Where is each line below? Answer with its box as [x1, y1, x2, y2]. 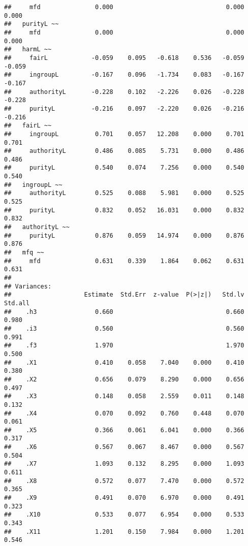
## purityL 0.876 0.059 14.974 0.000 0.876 [4, 232, 244, 239]
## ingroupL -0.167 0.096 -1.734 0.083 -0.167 [4, 71, 244, 79]
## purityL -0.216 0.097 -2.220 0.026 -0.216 [4, 105, 244, 112]
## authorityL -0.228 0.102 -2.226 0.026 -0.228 [4, 88, 244, 95]
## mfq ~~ [4, 249, 44, 256]
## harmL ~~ [4, 46, 52, 53]
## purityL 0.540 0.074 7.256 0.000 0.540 [4, 164, 244, 172]
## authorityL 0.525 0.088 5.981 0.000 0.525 [4, 189, 244, 197]
